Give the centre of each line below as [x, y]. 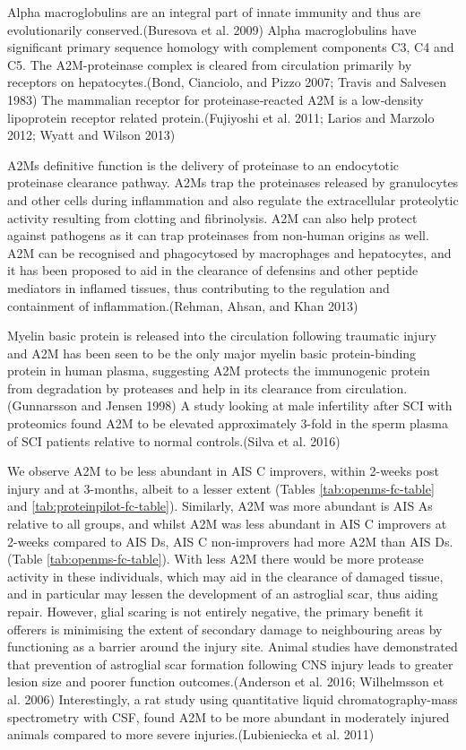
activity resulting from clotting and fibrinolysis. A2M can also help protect [212, 217]
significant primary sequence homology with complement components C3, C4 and [231, 47]
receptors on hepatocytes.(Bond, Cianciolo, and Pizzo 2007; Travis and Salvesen [227, 82]
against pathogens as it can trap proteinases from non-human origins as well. [218, 235]
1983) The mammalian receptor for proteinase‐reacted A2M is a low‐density [216, 99]
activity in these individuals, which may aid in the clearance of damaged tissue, [225, 576]
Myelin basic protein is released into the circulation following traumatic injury [222, 336]
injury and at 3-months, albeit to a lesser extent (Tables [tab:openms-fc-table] [221, 488]
